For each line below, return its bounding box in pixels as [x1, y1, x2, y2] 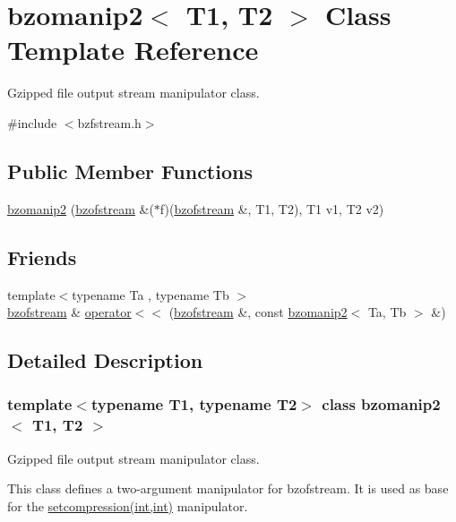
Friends [7, 243, 77, 270]
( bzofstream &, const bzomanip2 [168, 303, 348, 321]
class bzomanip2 [322, 393, 441, 415]
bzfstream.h [77, 113, 142, 132]
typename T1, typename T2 [90, 393, 297, 415]
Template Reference [7, 31, 259, 68]
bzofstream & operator [7, 303, 132, 321]
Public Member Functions [7, 157, 253, 184]
